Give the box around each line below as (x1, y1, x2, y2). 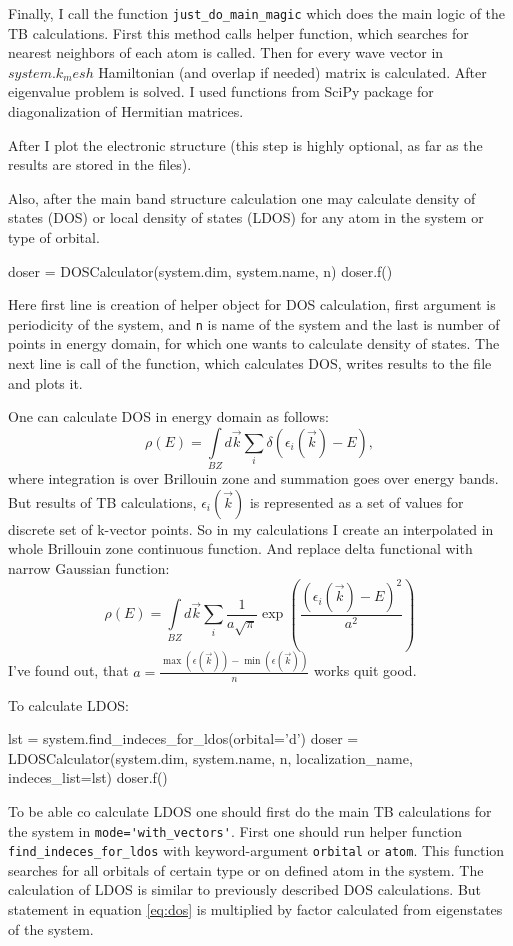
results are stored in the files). (8, 154, 192, 175)
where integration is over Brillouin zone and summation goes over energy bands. (8, 468, 499, 489)
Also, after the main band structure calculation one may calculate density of (8, 187, 476, 208)
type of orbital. (8, 227, 100, 247)
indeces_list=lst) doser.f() (8, 767, 168, 788)
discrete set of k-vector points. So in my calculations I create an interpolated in (8, 518, 494, 539)
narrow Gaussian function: (8, 557, 170, 578)
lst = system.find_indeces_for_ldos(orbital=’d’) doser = (8, 728, 359, 749)
